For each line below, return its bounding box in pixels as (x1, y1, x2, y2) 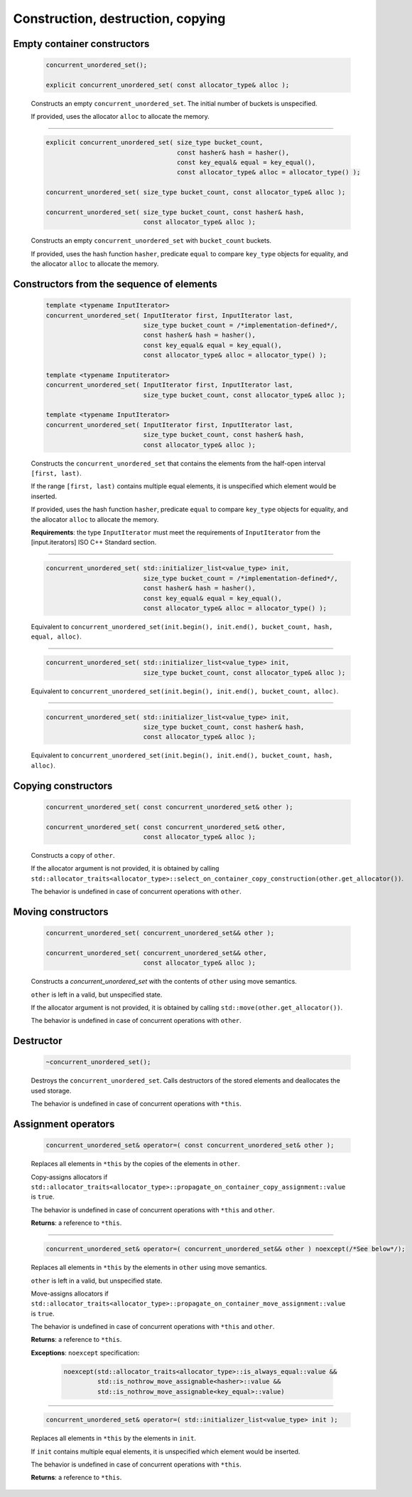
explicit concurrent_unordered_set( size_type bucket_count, (45, 139, 264, 147)
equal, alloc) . (31, 632, 82, 641)
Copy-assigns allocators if (31, 1172, 108, 1181)
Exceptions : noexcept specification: (31, 1348, 140, 1357)
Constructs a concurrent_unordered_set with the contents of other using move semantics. (31, 977, 298, 986)
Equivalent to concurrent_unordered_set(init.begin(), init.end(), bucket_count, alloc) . (31, 687, 339, 695)
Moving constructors (13, 905, 109, 918)
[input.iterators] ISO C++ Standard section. (31, 538, 156, 547)
